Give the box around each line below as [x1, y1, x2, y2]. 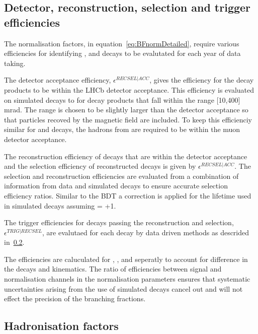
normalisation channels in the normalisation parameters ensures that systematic [4, 274, 250, 284]
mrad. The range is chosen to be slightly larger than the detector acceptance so [4, 104, 248, 115]
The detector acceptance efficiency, [4, 75, 111, 85]
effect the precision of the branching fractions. [4, 293, 146, 304]
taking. [4, 57, 26, 68]
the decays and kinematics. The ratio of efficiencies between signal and [4, 263, 222, 274]
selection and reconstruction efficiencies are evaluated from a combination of [4, 170, 239, 181]
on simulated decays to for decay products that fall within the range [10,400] [4, 94, 240, 105]
